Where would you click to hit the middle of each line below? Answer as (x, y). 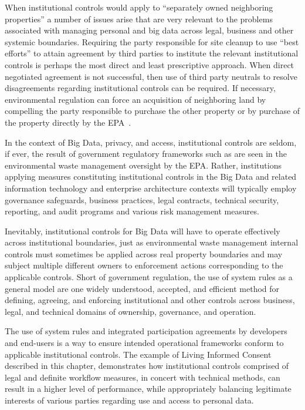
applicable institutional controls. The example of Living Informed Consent (138, 354)
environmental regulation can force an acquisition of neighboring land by (135, 99)
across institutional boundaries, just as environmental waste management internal (152, 242)
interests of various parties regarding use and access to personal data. (129, 400)
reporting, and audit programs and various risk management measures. (132, 211)
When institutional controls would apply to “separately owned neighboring (139, 7)
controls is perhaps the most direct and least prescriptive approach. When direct (150, 64)
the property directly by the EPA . (68, 122)
